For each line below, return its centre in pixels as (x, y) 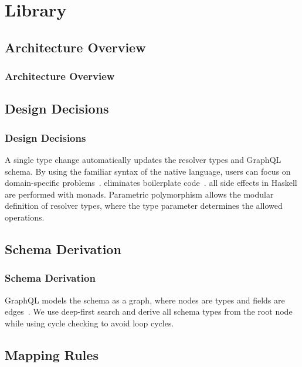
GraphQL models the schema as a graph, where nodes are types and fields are (145, 300)
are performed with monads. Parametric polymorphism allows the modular (139, 194)
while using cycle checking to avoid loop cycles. (89, 323)
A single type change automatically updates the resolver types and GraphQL (143, 159)
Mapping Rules (52, 354)
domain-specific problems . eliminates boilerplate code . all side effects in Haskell (151, 183)
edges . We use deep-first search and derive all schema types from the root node (149, 311)
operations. (25, 217)
